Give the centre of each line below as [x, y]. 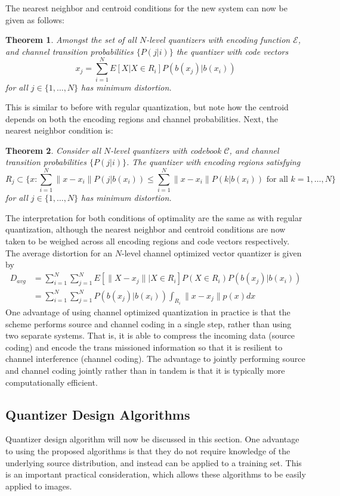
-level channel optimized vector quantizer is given [212, 252]
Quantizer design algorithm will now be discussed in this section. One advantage [152, 439]
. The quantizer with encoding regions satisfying [214, 162]
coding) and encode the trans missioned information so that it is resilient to [144, 347]
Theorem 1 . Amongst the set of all [71, 40]
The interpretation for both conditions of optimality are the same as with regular [154, 217]
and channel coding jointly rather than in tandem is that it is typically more [145, 371]
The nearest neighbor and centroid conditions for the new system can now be [146, 8]
